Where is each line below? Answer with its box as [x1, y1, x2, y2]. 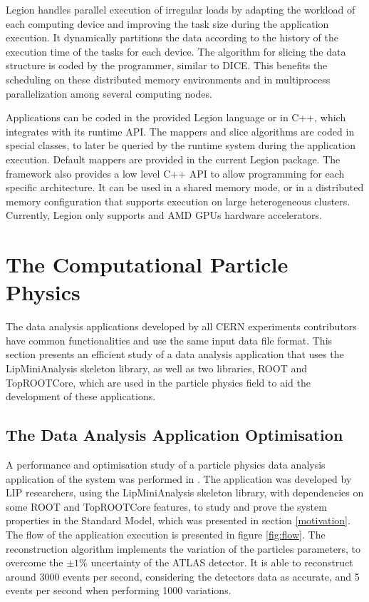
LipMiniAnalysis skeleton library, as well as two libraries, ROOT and [6, 361, 307, 375]
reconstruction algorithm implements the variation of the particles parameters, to [6, 541, 360, 556]
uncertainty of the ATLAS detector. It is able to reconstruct [90, 555, 353, 570]
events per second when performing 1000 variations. [6, 583, 232, 598]
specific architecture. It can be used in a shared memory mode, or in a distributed [6, 180, 364, 195]
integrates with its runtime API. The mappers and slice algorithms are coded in [6, 123, 355, 138]
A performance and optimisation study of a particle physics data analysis [6, 456, 326, 471]
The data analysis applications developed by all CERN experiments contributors [6, 319, 357, 334]
